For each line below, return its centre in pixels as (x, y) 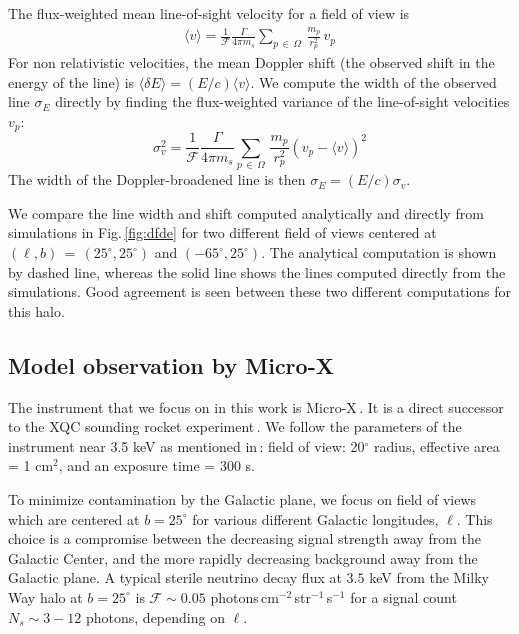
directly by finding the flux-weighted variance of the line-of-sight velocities (282, 101)
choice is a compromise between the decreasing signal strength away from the (244, 538)
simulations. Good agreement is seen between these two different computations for (260, 291)
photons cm (244, 596)
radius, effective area (436, 445)
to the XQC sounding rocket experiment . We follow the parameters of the (235, 426)
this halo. (36, 310)
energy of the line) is (71, 81)
